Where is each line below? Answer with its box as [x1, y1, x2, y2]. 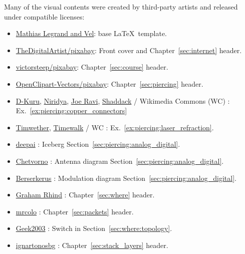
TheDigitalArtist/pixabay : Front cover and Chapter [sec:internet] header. [16, 45, 242, 55]
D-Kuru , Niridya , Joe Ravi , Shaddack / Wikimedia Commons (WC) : [16, 95, 230, 106]
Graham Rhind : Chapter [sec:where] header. [16, 189, 155, 200]
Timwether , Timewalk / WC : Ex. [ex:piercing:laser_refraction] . [16, 122, 214, 132]
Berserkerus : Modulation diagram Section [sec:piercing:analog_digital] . [16, 172, 236, 183]
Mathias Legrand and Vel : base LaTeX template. [16, 28, 167, 39]
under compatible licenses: [4, 11, 85, 22]
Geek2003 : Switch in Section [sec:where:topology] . [16, 223, 172, 233]
